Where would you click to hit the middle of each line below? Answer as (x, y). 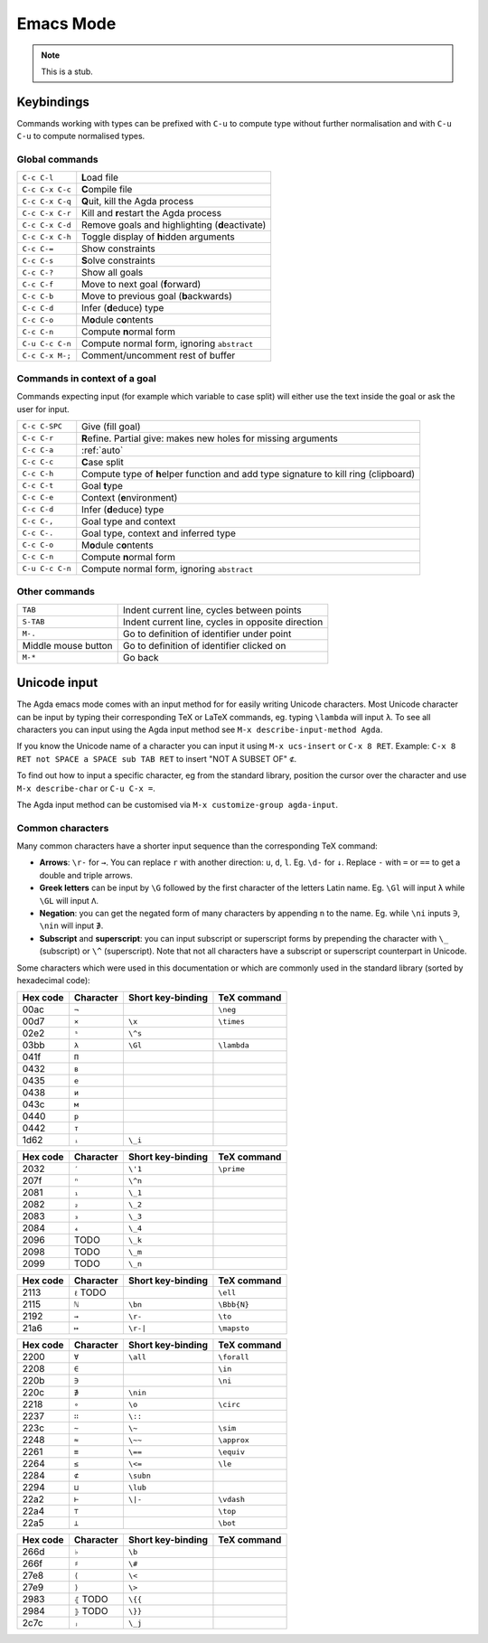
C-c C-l (38, 178)
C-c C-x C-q (47, 201)
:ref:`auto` (103, 450)
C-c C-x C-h (47, 236)
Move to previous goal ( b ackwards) (157, 296)
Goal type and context (129, 521)
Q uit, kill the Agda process (138, 202)
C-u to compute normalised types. (81, 136)
